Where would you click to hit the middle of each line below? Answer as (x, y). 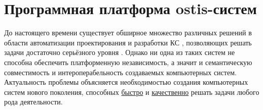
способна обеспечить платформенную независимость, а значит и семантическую (128, 62)
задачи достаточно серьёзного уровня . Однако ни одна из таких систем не (120, 52)
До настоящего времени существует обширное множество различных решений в (128, 33)
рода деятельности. (33, 102)
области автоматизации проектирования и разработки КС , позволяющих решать (128, 42)
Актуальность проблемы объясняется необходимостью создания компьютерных (126, 82)
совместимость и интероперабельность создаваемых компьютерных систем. (120, 72)
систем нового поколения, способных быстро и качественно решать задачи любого (132, 92)
